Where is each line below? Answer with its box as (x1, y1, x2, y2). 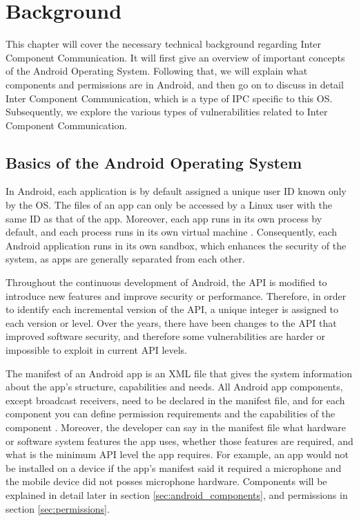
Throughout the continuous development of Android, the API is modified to (6, 275, 327, 290)
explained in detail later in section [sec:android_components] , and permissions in (6, 487, 348, 502)
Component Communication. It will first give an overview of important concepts (6, 50, 345, 64)
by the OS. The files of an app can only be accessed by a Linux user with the (6, 198, 333, 212)
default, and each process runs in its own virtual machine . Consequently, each (6, 225, 338, 239)
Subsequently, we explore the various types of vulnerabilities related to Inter (6, 104, 328, 119)
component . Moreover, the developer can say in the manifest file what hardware (6, 419, 347, 434)
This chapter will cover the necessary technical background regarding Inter (6, 37, 322, 51)
